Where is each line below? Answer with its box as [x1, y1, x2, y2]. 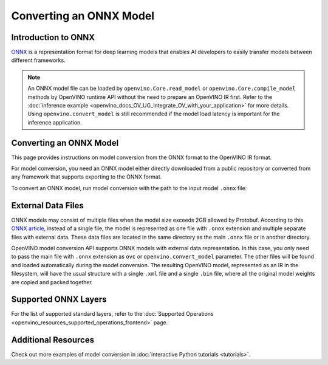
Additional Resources [11, 335, 94, 345]
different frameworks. [11, 56, 66, 64]
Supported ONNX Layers [11, 295, 107, 305]
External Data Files [11, 200, 84, 211]
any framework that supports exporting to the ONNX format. [11, 173, 162, 180]
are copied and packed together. [11, 278, 94, 285]
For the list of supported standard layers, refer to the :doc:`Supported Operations [11, 310, 214, 318]
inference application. [27, 118, 82, 126]
